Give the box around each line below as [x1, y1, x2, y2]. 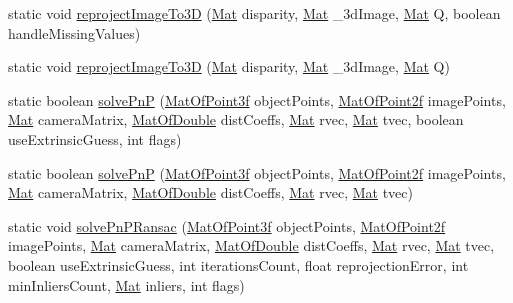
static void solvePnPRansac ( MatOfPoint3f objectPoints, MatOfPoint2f [8, 215, 446, 236]
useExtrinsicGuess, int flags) [8, 128, 182, 149]
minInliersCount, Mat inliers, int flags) [8, 274, 245, 295]
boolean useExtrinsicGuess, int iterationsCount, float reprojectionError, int [8, 254, 469, 275]
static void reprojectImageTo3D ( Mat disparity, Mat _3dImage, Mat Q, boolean [8, 3, 501, 23]
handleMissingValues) [8, 22, 141, 43]
